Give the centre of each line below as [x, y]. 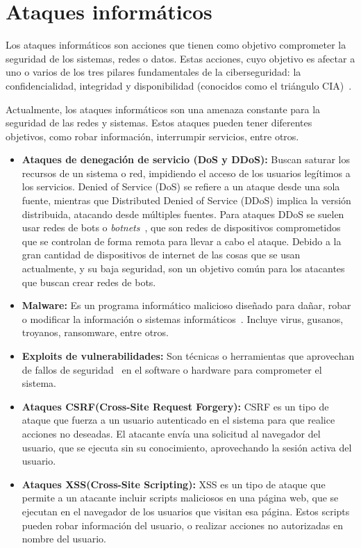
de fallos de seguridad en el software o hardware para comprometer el [172, 369]
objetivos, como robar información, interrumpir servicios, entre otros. [152, 136]
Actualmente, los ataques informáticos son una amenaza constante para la [163, 109]
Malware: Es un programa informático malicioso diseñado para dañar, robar [186, 305]
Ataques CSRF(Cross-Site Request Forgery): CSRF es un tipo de [175, 406]
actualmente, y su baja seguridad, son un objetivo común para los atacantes [183, 268]
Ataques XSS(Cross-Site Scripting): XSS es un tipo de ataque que [174, 484]
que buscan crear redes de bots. [89, 282]
